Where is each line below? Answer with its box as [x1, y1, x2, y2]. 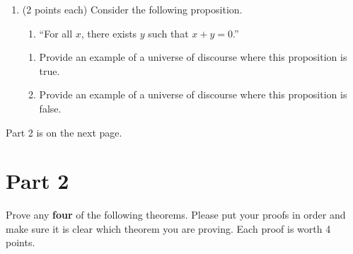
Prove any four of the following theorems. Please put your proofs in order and [6, 207, 346, 222]
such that [148, 25, 189, 40]
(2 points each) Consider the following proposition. [22, 2, 243, 16]
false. [39, 100, 62, 115]
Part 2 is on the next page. [6, 125, 122, 139]
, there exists [81, 25, 137, 40]
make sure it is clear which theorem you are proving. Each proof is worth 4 [6, 221, 331, 236]
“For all [39, 25, 73, 40]
